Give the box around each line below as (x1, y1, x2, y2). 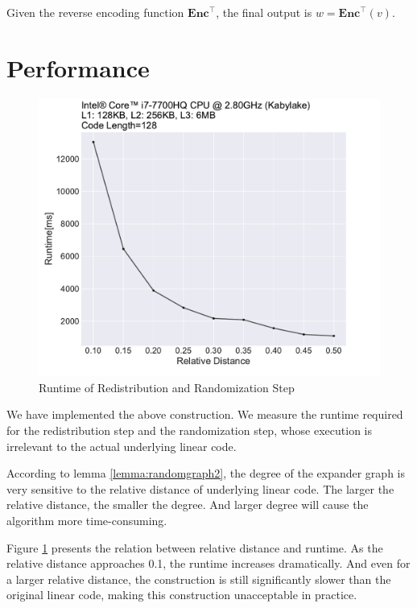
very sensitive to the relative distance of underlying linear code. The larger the (6, 480, 394, 497)
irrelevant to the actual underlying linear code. (6, 437, 237, 454)
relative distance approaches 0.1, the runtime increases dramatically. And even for (6, 555, 411, 572)
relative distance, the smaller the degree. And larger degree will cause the (6, 496, 369, 513)
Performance (6, 51, 150, 84)
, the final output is (216, 4, 312, 20)
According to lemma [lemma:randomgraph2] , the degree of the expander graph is (6, 465, 405, 482)
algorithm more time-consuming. (6, 511, 167, 528)
